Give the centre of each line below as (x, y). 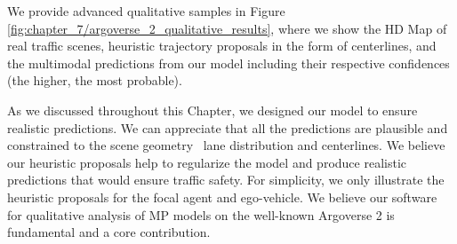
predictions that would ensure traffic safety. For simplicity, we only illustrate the (226, 180)
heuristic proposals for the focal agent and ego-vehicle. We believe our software (222, 197)
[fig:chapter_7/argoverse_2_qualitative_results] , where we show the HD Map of (227, 28)
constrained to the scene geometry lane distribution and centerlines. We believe (226, 145)
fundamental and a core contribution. (109, 232)
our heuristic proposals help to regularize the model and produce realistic (207, 162)
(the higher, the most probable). (95, 80)
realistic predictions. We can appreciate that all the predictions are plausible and (228, 127)
